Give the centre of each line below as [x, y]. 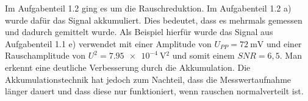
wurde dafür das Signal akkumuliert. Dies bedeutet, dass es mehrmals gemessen [154, 20]
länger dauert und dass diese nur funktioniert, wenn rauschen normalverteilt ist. [154, 91]
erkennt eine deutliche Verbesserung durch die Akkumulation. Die [128, 67]
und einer [284, 43]
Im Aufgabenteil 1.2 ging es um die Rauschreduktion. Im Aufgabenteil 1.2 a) [148, 8]
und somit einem [203, 55]
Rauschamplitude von [45, 55]
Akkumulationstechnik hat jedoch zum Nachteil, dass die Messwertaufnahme [148, 79]
